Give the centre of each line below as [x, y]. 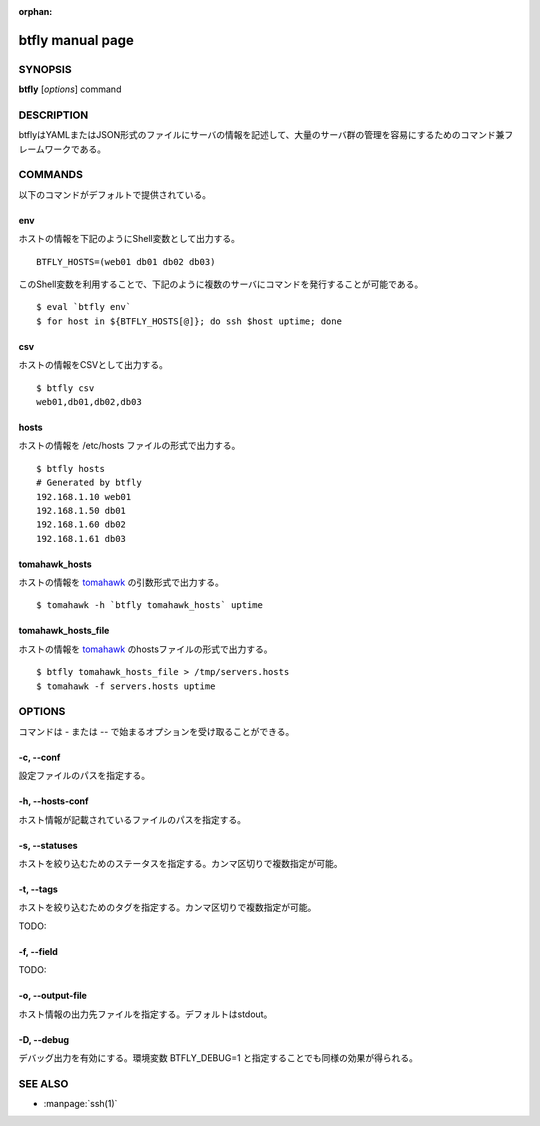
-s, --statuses [48, 845]
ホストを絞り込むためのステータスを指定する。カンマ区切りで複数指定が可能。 [180, 863]
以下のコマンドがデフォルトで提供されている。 [115, 194]
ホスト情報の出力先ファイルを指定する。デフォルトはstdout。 [145, 1014]
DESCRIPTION [53, 115]
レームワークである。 [62, 149]
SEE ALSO [43, 1083]
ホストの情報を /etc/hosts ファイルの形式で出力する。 [129, 446]
